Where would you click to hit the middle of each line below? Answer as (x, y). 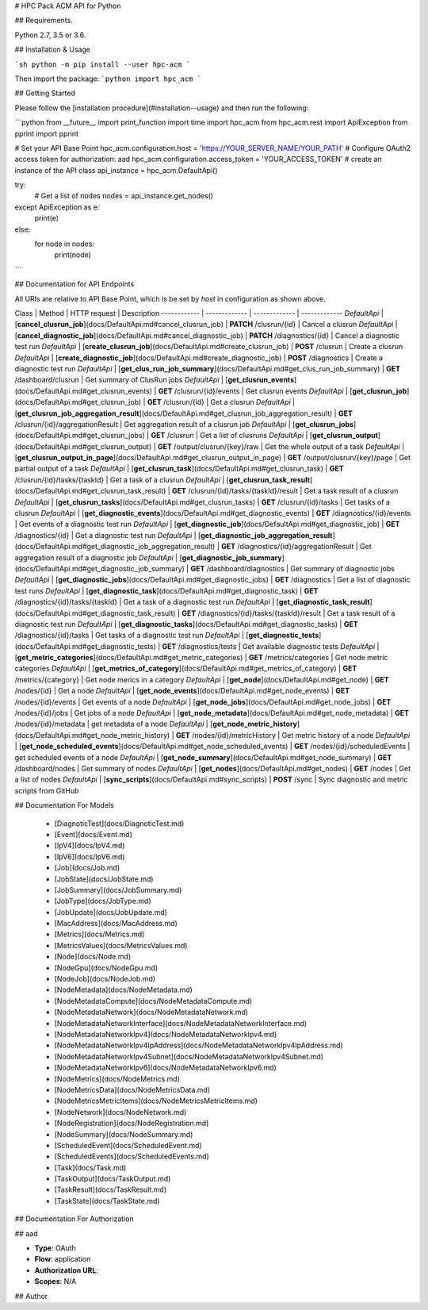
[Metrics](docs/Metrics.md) (99, 934)
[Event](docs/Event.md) (93, 834)
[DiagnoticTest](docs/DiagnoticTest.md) (119, 823)
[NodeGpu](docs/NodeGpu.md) (106, 967)
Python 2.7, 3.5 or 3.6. (50, 35)
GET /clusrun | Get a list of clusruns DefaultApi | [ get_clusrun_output (264, 436)
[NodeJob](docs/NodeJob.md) (105, 979)
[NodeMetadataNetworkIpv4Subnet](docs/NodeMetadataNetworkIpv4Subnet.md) (189, 1056)
